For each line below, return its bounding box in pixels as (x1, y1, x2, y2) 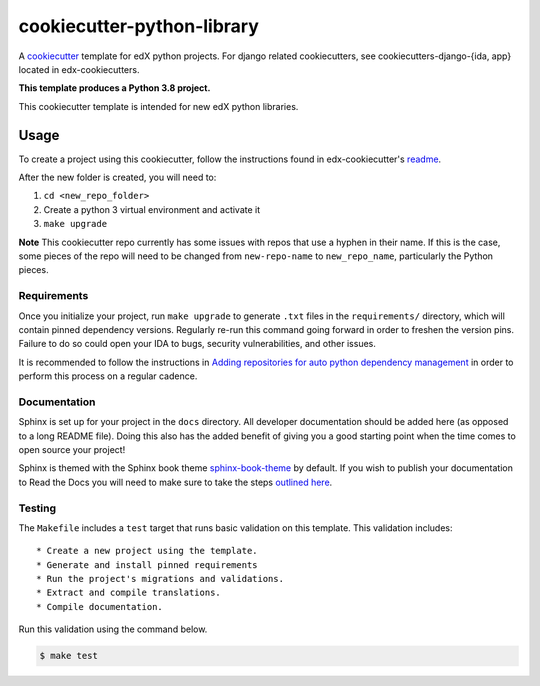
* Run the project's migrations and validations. (36, 573, 285, 585)
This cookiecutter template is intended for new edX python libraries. (18, 100, 299, 112)
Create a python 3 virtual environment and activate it (43, 203, 261, 215)
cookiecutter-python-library (18, 15, 260, 37)
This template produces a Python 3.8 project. (18, 82, 211, 94)
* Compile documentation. (36, 601, 164, 612)
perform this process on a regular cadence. (18, 370, 198, 382)
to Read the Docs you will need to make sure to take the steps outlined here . (18, 476, 333, 488)
